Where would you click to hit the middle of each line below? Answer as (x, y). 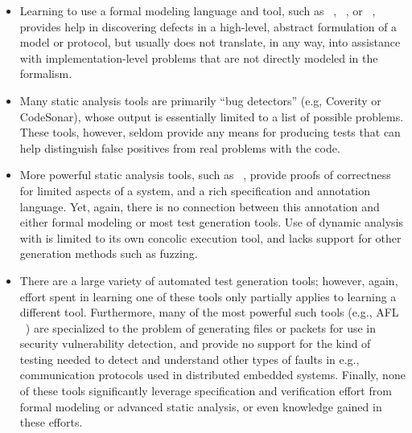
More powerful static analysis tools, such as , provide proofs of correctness (205, 175)
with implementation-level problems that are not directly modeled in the (199, 57)
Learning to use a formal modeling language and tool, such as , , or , (198, 10)
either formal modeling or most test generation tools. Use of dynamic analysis (212, 222)
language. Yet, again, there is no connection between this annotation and (200, 206)
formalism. (46, 74)
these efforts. (51, 422)
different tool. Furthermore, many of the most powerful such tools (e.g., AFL (209, 312)
